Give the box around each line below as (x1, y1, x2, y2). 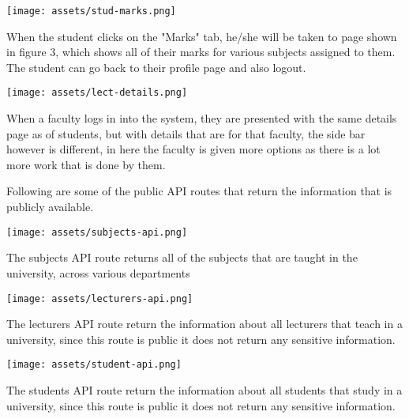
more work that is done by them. (6, 156, 166, 172)
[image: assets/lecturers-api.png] (6, 293, 193, 304)
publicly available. (6, 198, 94, 215)
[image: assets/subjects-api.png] (6, 226, 188, 238)
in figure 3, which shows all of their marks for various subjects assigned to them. (6, 43, 396, 60)
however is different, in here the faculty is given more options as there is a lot (6, 141, 381, 157)
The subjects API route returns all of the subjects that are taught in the (6, 249, 358, 266)
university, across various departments (6, 264, 190, 281)
